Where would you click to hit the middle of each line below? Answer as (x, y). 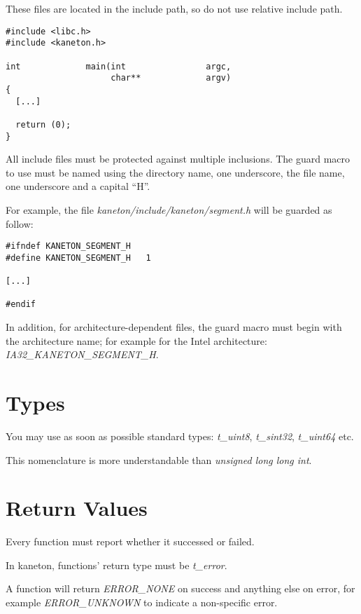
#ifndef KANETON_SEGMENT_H (68, 246)
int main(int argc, (119, 66)
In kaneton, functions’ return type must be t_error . (116, 565)
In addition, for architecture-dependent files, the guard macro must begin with (174, 327)
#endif (21, 305)
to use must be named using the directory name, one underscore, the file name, (175, 172)
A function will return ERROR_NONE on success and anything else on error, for (180, 588)
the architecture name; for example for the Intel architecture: (136, 340)
